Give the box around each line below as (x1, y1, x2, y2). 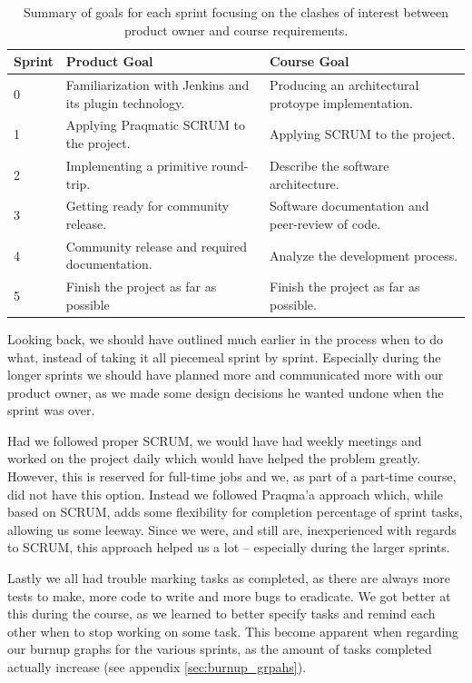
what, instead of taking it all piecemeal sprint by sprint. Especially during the (7, 347, 441, 366)
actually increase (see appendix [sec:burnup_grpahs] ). (7, 658, 307, 676)
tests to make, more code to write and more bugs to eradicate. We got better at (7, 586, 451, 605)
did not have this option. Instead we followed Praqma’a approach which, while (7, 484, 443, 503)
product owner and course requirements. (123, 20, 349, 39)
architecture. (270, 173, 339, 193)
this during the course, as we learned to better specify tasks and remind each (7, 604, 436, 623)
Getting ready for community (65, 196, 230, 215)
